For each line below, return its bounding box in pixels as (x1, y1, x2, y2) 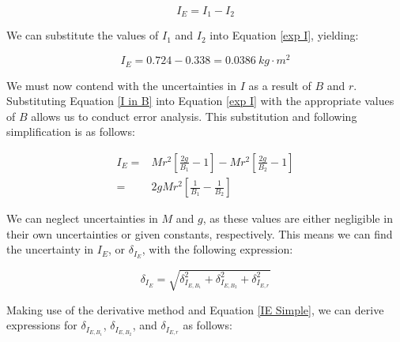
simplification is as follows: (6, 123, 135, 140)
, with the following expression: (142, 241, 293, 257)
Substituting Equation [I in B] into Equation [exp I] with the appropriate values (6, 92, 394, 109)
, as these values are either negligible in (202, 210, 393, 227)
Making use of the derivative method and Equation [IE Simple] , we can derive (6, 301, 384, 318)
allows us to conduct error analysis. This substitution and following (31, 107, 357, 124)
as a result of (248, 77, 311, 93)
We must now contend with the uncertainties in (6, 77, 237, 93)
